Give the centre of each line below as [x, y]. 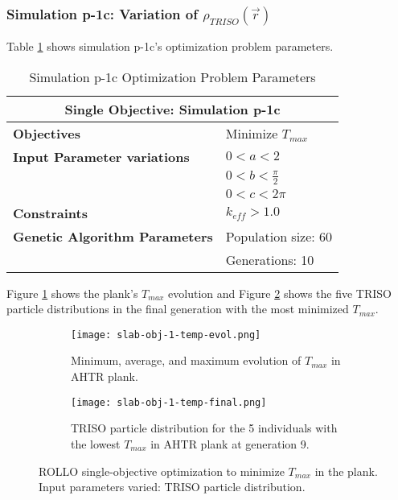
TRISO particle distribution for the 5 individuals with [204, 428]
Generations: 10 [270, 259]
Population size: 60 [279, 236]
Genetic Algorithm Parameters [113, 236]
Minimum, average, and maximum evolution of [186, 360]
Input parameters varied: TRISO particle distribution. [172, 487]
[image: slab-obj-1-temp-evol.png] [166, 335]
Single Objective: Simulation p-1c [172, 109]
